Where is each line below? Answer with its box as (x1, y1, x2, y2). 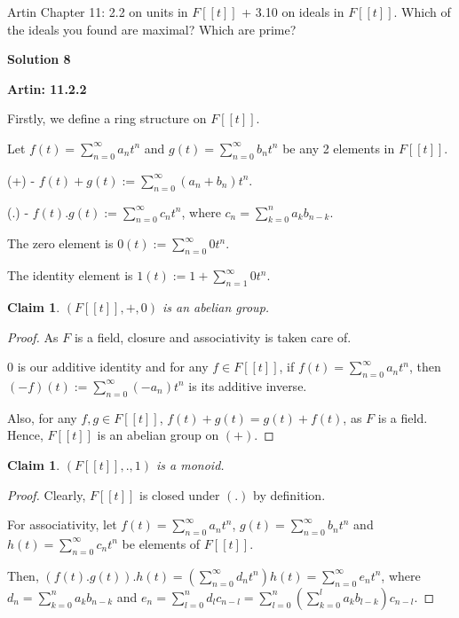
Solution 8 (7, 50, 71, 68)
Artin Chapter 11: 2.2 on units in (7, 3, 188, 20)
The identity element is (7, 266, 133, 285)
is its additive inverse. (188, 376, 307, 395)
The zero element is (7, 234, 114, 253)
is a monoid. (156, 455, 225, 473)
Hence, (7, 426, 44, 444)
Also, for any (7, 408, 77, 426)
